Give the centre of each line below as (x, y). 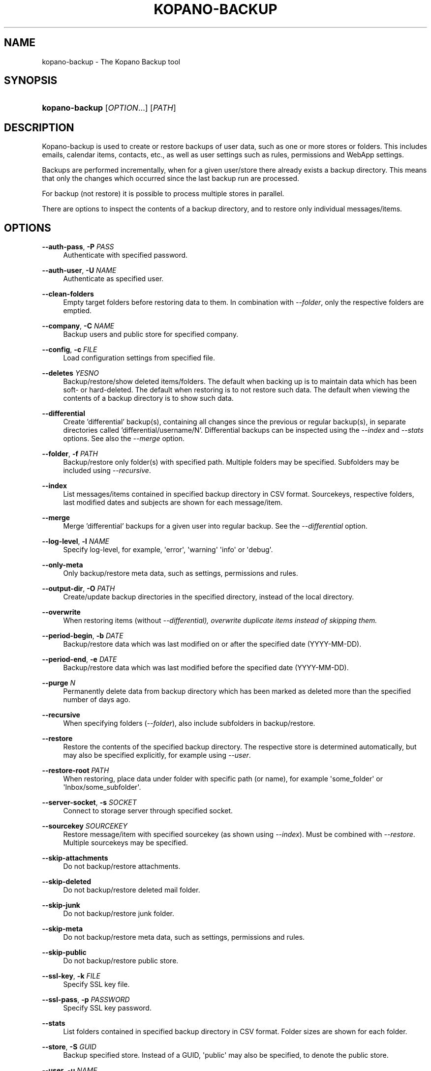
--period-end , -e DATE (79, 659)
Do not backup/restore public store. (121, 961)
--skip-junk (61, 905)
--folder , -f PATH (70, 454)
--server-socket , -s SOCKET (89, 803)
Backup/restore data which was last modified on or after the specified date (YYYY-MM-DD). (212, 644)
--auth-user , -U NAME (79, 270)
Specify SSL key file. (96, 984)
